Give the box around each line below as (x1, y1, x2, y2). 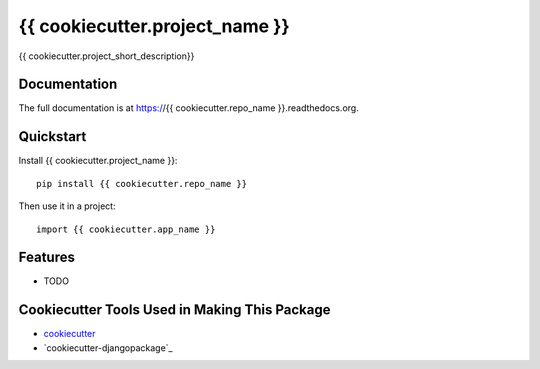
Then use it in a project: (18, 200, 116, 212)
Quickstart (18, 128, 87, 145)
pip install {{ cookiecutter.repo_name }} (36, 178, 248, 189)
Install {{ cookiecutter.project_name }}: (18, 155, 178, 167)
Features (18, 249, 75, 266)
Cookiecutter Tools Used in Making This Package (18, 301, 331, 319)
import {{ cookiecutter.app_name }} (36, 223, 216, 235)
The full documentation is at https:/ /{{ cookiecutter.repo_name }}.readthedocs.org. (18, 102, 359, 114)
